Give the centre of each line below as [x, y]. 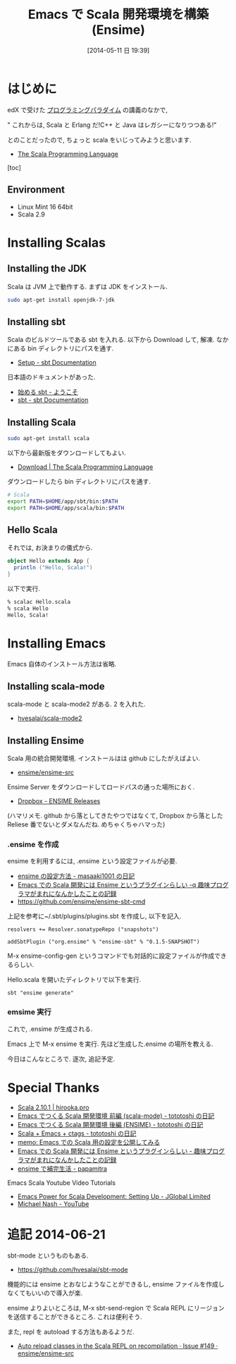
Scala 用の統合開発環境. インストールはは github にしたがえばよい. [104, 758]
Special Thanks [54, 1088]
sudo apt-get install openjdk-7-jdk [61, 300]
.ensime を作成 [33, 845]
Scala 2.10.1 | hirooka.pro [53, 1107]
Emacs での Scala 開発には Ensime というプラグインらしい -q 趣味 [114, 885]
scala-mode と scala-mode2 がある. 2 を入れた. [76, 704]
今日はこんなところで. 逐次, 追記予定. [61, 1059]
